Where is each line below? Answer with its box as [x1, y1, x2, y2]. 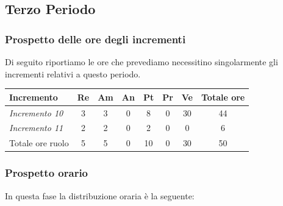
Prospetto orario [5, 165, 88, 180]
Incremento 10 [9, 106, 63, 119]
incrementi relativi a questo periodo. [5, 67, 141, 80]
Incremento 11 [9, 121, 63, 134]
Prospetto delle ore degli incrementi [5, 31, 186, 46]
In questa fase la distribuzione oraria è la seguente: [5, 189, 195, 202]
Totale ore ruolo [9, 137, 69, 149]
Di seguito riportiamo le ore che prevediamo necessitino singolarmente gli [5, 55, 278, 68]
